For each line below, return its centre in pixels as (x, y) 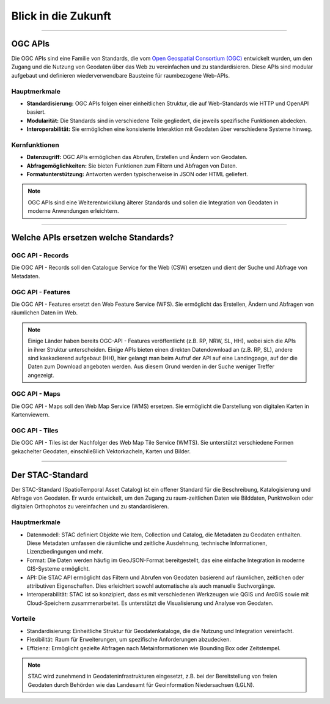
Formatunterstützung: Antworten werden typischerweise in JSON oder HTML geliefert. (137, 174)
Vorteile (24, 619)
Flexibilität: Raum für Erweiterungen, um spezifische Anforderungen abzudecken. (129, 640)
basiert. (36, 112)
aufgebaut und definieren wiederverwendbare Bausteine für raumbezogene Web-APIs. (121, 75)
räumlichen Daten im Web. (45, 313)
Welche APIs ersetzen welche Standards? (93, 238)
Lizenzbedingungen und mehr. (65, 552)
